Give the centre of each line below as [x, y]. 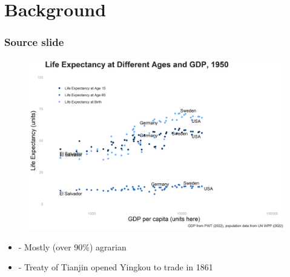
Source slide [34, 42]
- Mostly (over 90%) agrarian [72, 246]
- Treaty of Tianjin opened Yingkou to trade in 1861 [116, 267]
